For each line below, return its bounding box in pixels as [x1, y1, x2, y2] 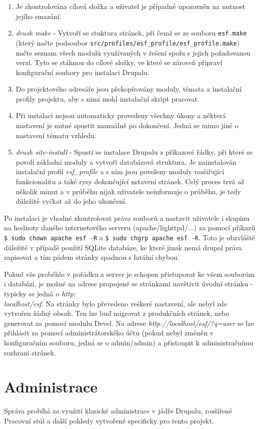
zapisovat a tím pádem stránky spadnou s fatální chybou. [4, 252, 179, 262]
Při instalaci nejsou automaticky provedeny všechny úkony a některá [15, 110, 226, 121]
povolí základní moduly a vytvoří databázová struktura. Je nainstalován [15, 156, 236, 167]
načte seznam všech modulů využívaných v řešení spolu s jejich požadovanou [15, 47, 250, 58]
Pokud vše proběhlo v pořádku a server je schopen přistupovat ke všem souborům [4, 268, 255, 279]
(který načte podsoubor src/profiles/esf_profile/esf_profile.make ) [15, 37, 240, 48]
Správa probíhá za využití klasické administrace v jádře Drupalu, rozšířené [4, 405, 232, 416]
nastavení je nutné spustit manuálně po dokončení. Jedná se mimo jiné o [15, 120, 238, 131]
